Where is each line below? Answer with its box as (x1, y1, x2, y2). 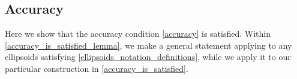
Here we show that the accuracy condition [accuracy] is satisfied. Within (5, 27, 271, 40)
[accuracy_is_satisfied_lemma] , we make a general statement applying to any (5, 39, 292, 51)
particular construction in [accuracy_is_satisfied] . (5, 62, 188, 74)
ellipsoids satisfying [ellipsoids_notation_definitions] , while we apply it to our (5, 50, 291, 63)
